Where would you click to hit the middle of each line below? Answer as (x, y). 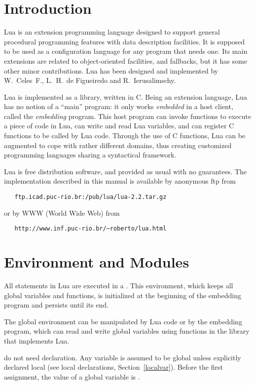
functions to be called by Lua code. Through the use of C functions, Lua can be (125, 135)
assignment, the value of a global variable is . (72, 376)
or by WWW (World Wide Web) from (62, 212)
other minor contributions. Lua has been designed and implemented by (111, 70)
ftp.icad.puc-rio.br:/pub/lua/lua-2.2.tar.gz (91, 197)
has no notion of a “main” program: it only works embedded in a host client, (119, 106)
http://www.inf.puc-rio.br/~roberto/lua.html (91, 229)
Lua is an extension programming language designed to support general (112, 32)
